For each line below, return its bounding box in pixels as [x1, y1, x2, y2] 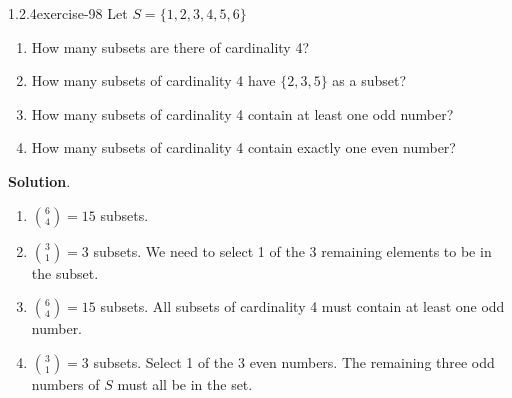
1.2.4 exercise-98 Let [8, 3, 128, 23]
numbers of [31, 373, 100, 394]
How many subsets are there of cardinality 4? [31, 36, 310, 57]
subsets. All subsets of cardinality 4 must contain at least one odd [100, 296, 505, 317]
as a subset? [332, 70, 406, 91]
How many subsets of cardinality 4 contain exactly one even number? [31, 137, 456, 158]
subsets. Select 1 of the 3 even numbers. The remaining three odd [93, 351, 495, 372]
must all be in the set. [117, 373, 253, 394]
